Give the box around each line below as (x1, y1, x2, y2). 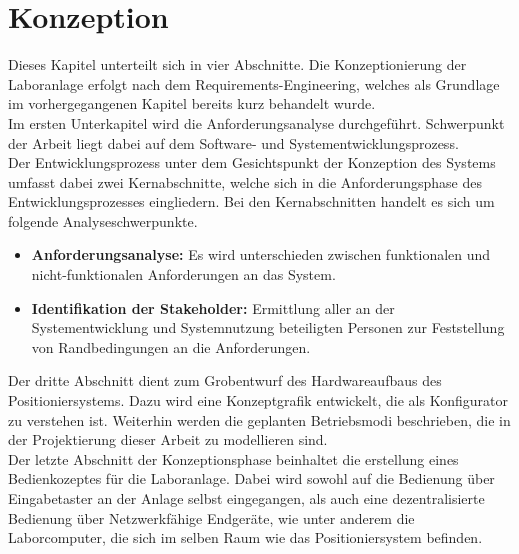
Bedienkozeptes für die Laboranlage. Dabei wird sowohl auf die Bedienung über (8, 468, 495, 489)
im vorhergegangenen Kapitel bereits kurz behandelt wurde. (8, 93, 376, 114)
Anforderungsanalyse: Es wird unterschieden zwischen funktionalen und (31, 244, 491, 265)
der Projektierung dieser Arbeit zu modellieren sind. (8, 429, 328, 450)
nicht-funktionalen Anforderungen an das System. (31, 264, 336, 285)
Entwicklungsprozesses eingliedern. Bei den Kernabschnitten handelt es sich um (8, 191, 495, 212)
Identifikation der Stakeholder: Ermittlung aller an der (31, 297, 395, 318)
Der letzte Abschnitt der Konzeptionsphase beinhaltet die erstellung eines (8, 448, 459, 469)
